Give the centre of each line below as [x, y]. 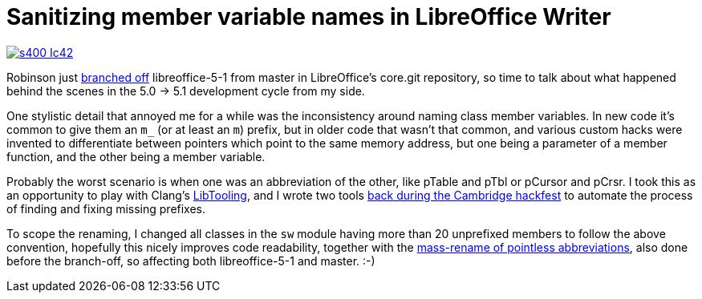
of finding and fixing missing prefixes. [106, 208]
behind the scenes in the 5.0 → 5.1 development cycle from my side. [186, 91]
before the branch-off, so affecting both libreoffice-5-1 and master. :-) [191, 261]
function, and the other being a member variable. [136, 156]
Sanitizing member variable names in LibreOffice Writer [309, 17]
